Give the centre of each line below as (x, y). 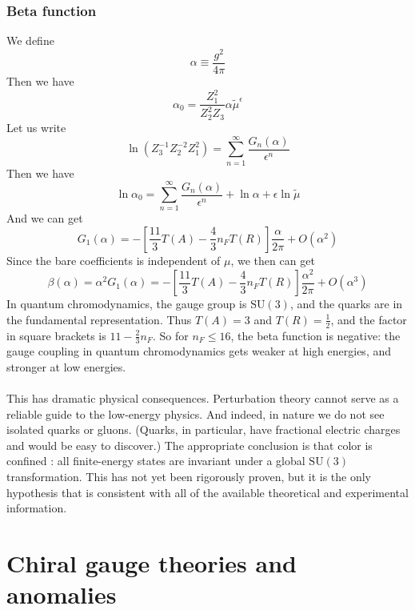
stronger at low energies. (66, 366)
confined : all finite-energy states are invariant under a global (156, 461)
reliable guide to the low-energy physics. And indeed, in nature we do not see (196, 413)
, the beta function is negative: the (315, 335)
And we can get (45, 218)
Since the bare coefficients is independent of (114, 260)
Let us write (36, 127)
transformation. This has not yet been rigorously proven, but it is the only (189, 477)
